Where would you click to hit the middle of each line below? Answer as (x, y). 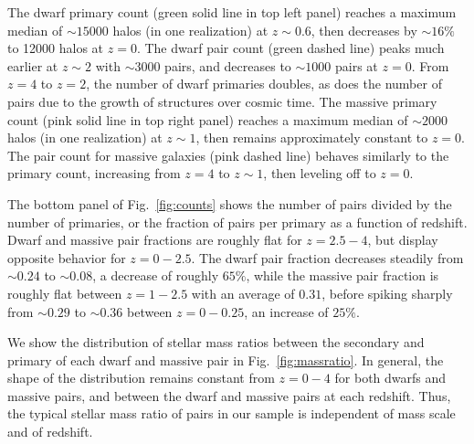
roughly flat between (65, 293)
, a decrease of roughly (156, 275)
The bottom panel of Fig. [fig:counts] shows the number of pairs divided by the (230, 203)
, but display (403, 240)
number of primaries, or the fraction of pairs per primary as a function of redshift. (237, 222)
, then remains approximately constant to (312, 137)
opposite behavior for (67, 257)
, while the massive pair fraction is (342, 275)
